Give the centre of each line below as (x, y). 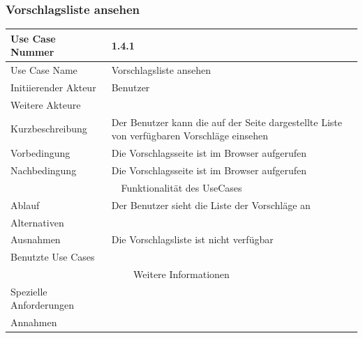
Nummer (32, 52)
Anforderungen (43, 305)
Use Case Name (44, 70)
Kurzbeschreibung (49, 129)
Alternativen (37, 222)
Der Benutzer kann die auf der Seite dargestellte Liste (227, 122)
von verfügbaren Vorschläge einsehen (190, 136)
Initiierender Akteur (53, 87)
